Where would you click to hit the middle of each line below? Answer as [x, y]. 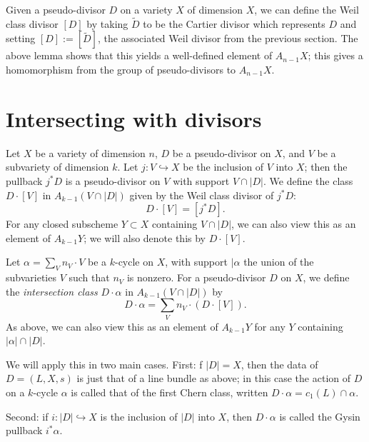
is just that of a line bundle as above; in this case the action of [213, 378]
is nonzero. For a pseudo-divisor [196, 277]
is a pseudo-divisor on [113, 180]
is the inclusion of [139, 416]
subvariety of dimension [57, 167]
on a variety [146, 9]
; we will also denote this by [145, 237]
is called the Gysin [320, 416]
